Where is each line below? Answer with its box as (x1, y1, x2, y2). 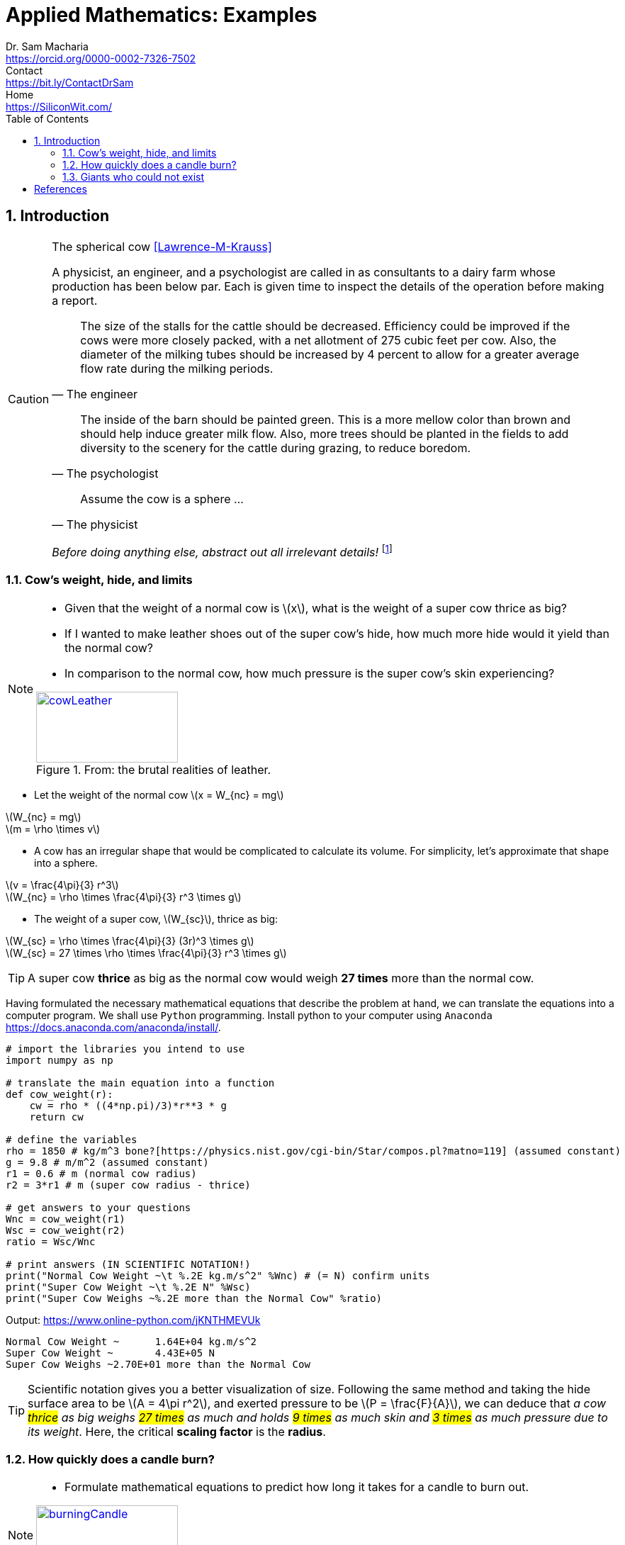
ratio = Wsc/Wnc (6, 1235, 96, 1247)
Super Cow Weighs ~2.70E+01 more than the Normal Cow (6, 1358, 310, 1370)
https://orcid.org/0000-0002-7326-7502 (6, 52, 196, 64)
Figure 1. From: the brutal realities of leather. (36, 762, 271, 777)
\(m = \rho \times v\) (6, 822, 101, 835)
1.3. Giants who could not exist (62, 170, 205, 183)
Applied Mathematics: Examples (6, 3, 317, 27)
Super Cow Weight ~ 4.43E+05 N (6, 1347, 215, 1359)
